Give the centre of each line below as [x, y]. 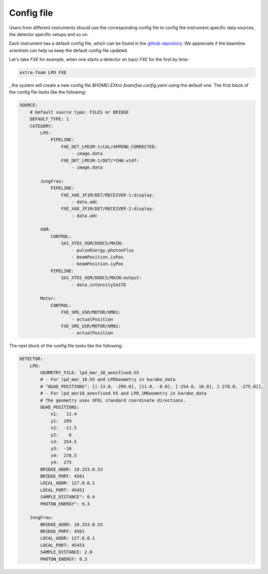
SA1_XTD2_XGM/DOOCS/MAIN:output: [101, 278]
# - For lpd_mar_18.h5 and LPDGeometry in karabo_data [108, 379]
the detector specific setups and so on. [49, 34]
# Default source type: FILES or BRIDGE [79, 112]
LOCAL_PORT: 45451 [62, 490]
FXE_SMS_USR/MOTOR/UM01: [91, 312]
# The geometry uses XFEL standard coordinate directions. [113, 400]
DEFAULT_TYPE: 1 [49, 119]
